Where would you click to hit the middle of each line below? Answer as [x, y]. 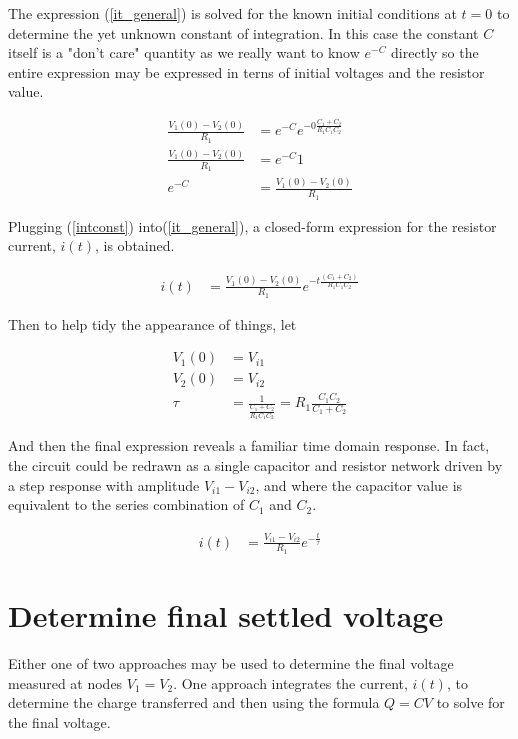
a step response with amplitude [104, 484]
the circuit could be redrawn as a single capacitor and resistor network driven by [255, 464]
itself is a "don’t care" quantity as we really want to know [184, 52]
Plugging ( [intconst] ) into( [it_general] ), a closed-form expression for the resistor [252, 225]
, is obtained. [134, 245]
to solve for [470, 702]
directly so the [435, 52]
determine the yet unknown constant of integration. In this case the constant [243, 32]
